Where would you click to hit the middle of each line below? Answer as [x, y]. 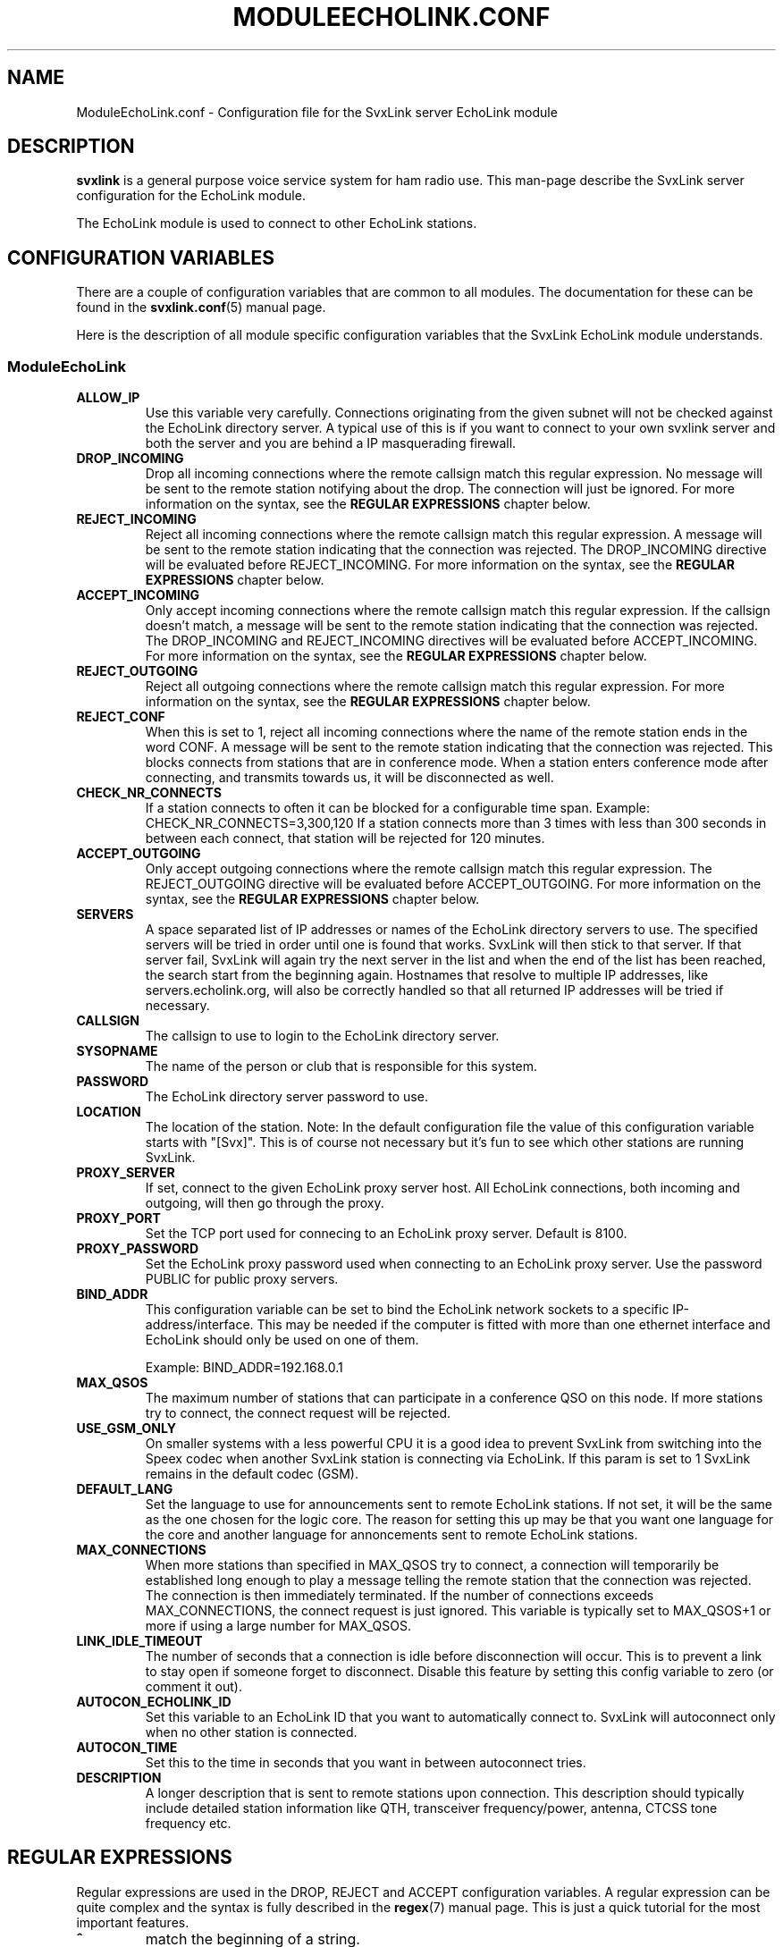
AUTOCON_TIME [127, 1748]
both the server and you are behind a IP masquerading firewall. [331, 443]
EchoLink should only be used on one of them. [282, 1340]
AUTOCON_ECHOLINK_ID [154, 1702]
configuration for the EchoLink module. [191, 196]
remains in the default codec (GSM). [252, 1474]
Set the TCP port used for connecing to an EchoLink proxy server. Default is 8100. [386, 1234]
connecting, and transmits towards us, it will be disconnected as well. [349, 778]
